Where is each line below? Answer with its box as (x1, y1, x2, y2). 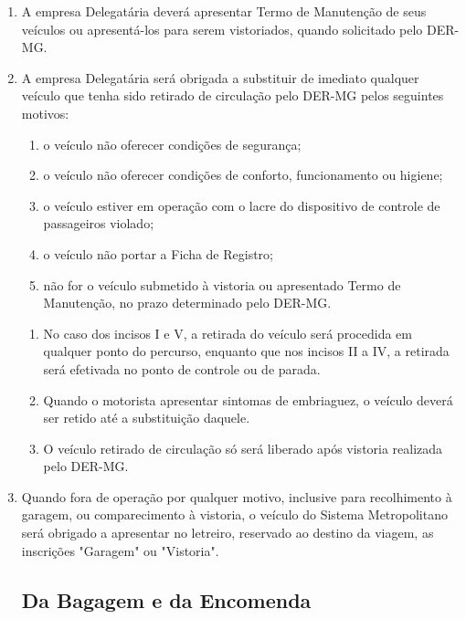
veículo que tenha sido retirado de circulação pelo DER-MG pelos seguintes (21, 86, 444, 105)
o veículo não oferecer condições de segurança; (43, 134, 302, 153)
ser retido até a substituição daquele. (43, 408, 250, 427)
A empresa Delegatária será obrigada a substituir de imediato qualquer (21, 68, 419, 87)
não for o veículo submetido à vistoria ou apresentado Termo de (43, 275, 401, 294)
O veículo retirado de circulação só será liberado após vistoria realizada (43, 438, 443, 457)
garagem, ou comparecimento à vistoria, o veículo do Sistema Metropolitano (21, 505, 448, 524)
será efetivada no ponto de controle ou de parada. (43, 359, 321, 378)
